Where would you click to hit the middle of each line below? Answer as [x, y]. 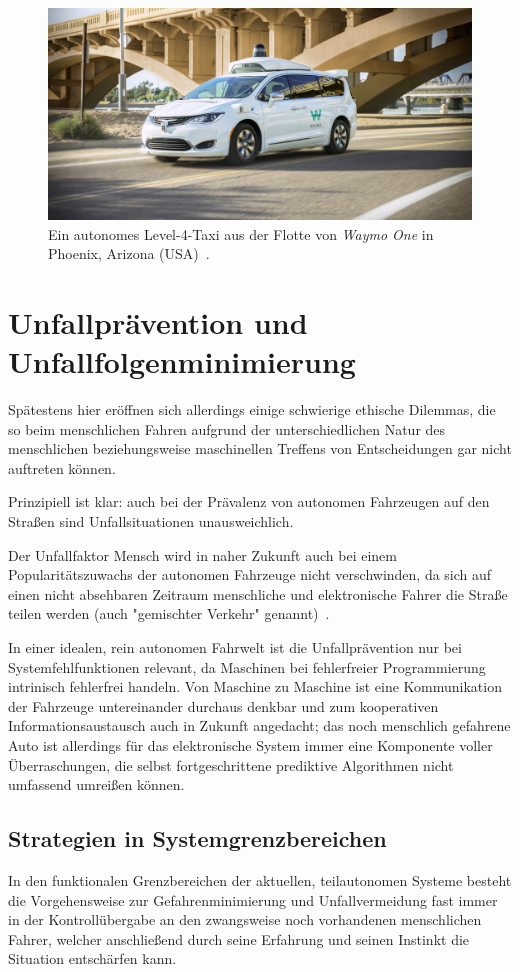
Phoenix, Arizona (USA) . [129, 253]
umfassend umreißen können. [96, 784]
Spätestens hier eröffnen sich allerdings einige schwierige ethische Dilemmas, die [252, 409]
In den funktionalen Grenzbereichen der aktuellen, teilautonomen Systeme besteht [260, 879]
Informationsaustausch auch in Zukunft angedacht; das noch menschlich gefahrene [259, 725]
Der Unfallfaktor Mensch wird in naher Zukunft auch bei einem [202, 554]
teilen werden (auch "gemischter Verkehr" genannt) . [169, 613]
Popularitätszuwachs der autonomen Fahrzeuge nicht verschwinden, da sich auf [250, 574]
